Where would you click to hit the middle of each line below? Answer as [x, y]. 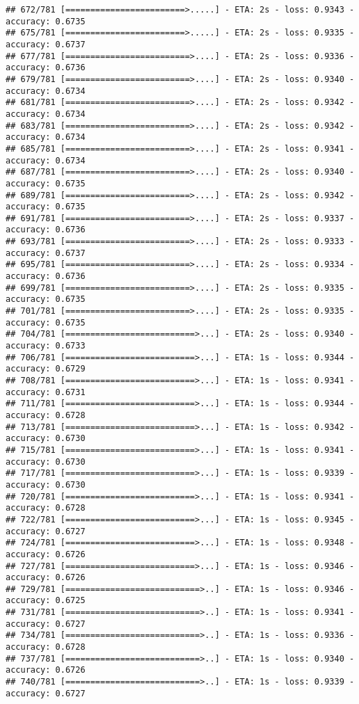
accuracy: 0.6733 [46, 346]
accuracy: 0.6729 [46, 369]
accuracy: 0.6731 [46, 392]
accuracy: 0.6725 [46, 601]
